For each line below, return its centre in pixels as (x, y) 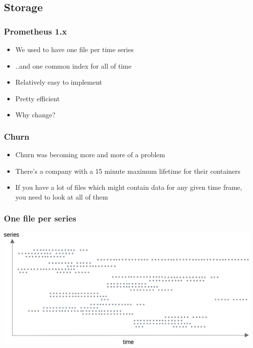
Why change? (35, 115)
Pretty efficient (37, 98)
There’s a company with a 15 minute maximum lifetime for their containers (128, 171)
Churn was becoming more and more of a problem (90, 155)
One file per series (40, 218)
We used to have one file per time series (74, 49)
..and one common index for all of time (73, 65)
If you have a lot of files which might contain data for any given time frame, (129, 187)
